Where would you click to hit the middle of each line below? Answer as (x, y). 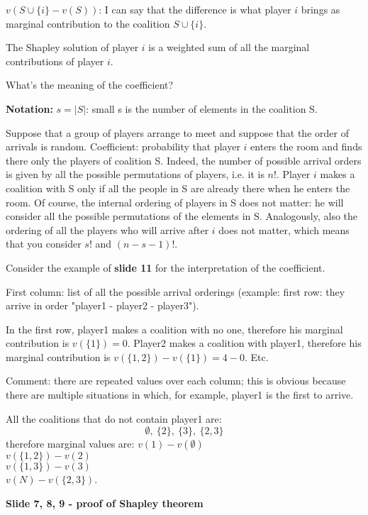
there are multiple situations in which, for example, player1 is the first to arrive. (180, 395)
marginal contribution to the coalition (88, 23)
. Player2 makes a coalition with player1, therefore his (244, 343)
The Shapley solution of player (72, 47)
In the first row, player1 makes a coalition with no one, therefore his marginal (174, 329)
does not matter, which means (284, 229)
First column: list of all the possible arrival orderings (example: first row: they (175, 291)
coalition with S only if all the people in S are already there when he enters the (178, 188)
